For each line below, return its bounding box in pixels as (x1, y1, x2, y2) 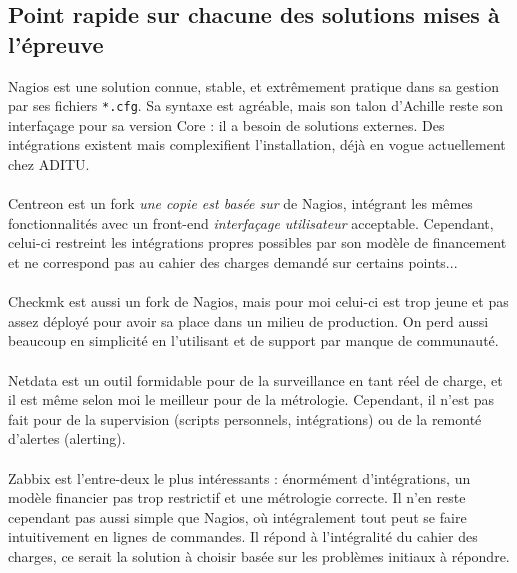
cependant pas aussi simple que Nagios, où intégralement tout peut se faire (8, 506, 467, 527)
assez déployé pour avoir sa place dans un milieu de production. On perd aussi (8, 310, 489, 331)
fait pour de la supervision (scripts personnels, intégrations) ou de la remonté (8, 408, 482, 429)
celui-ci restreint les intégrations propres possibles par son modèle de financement (8, 232, 507, 253)
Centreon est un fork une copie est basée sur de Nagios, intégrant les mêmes (8, 193, 473, 214)
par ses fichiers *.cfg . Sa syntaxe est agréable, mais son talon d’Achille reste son (8, 95, 504, 116)
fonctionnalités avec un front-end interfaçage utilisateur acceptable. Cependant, (8, 212, 494, 233)
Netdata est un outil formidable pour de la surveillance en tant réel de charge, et (8, 369, 503, 390)
